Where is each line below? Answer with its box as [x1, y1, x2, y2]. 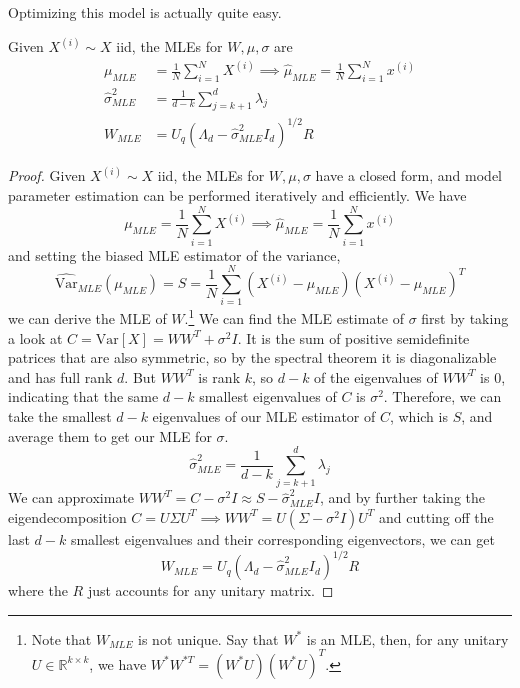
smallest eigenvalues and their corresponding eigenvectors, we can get [70, 528, 495, 549]
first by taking [421, 308, 509, 329]
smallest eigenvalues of [199, 386, 337, 407]
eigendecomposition [8, 506, 127, 527]
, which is [389, 406, 448, 427]
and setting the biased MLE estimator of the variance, [8, 244, 341, 265]
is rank [198, 366, 241, 387]
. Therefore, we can [383, 386, 502, 407]
